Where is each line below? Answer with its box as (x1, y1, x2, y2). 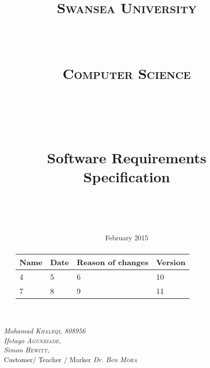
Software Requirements (47, 148, 207, 168)
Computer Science (62, 63, 191, 83)
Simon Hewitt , (4, 345, 50, 355)
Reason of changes (76, 256, 149, 268)
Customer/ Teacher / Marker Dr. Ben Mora (4, 354, 137, 364)
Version (156, 256, 186, 268)
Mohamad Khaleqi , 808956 (4, 326, 86, 336)
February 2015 (105, 232, 148, 242)
